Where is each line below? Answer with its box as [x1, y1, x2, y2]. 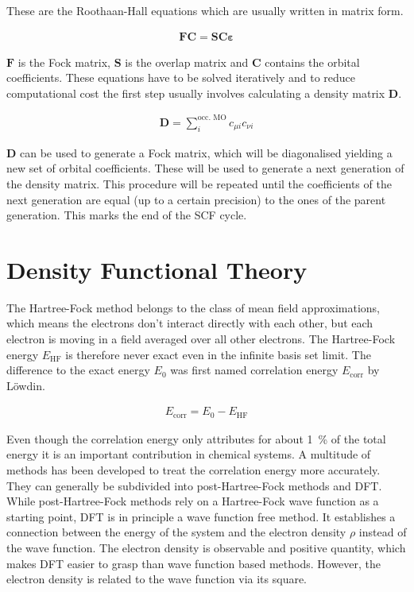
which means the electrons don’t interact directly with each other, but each [6, 315, 373, 331]
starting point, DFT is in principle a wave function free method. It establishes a [6, 508, 396, 524]
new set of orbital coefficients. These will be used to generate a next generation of [6, 160, 404, 176]
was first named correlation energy [170, 362, 339, 378]
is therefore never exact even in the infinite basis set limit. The [65, 346, 371, 362]
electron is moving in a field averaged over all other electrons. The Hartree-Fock [6, 331, 396, 347]
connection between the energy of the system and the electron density [6, 524, 346, 540]
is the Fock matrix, [17, 53, 111, 70]
